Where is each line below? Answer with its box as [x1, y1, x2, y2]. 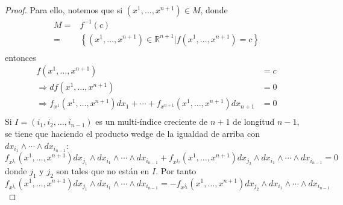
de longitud [233, 115, 275, 128]
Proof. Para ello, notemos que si [5, 4, 123, 16]
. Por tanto [156, 164, 197, 177]
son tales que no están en [56, 164, 149, 177]
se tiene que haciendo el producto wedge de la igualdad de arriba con [5, 127, 260, 139]
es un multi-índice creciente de [95, 115, 208, 128]
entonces [5, 51, 36, 63]
